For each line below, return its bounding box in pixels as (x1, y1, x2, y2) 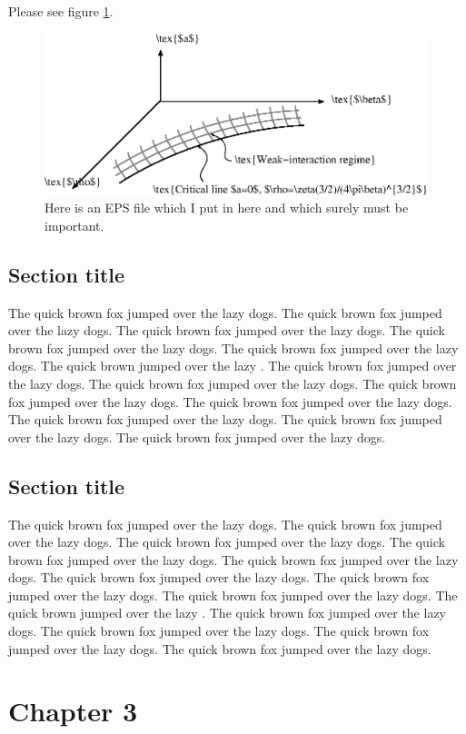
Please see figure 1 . (8, 2, 114, 20)
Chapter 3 (8, 692, 138, 729)
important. (45, 215, 104, 234)
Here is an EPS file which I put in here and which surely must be (45, 198, 409, 217)
